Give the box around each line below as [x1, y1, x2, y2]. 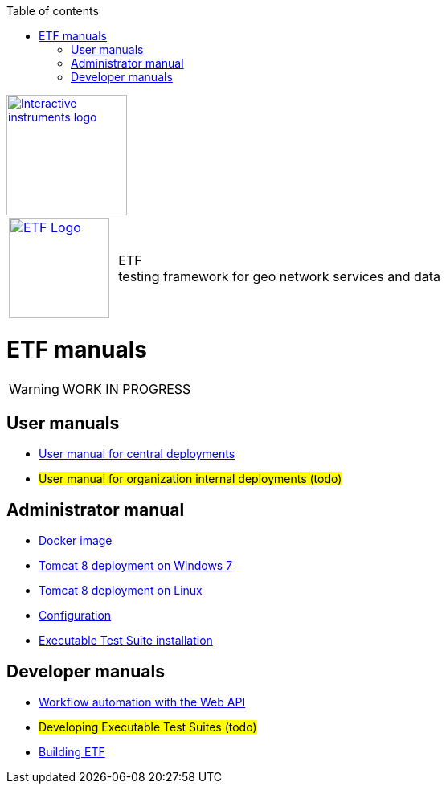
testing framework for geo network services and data [118, 268, 441, 284]
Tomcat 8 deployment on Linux [39, 583, 203, 598]
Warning [9, 380, 59, 397]
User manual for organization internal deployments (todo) [39, 472, 342, 486]
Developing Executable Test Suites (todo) [39, 720, 257, 735]
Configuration [39, 608, 112, 623]
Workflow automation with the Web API [39, 695, 246, 710]
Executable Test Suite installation [39, 633, 213, 648]
